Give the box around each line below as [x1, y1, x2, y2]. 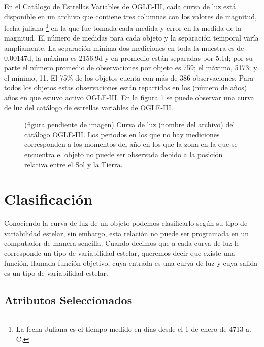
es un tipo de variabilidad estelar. [4, 267, 108, 278]
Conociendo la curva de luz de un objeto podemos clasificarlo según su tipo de [4, 218, 248, 228]
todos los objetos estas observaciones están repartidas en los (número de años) [4, 82, 247, 93]
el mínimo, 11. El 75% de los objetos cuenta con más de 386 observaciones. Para [4, 72, 254, 83]
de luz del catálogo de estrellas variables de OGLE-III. [4, 102, 173, 112]
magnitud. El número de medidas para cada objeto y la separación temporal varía [4, 32, 259, 43]
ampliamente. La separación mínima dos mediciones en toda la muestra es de [4, 43, 244, 53]
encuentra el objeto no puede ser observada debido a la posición [24, 148, 223, 159]
